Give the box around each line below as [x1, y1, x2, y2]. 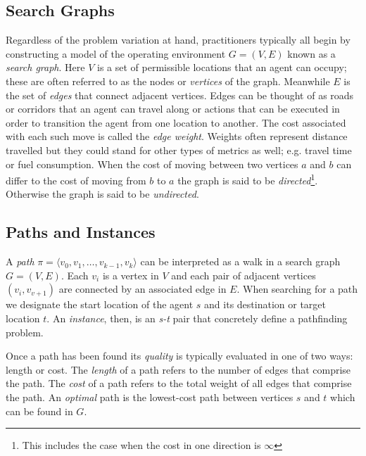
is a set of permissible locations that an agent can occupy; [96, 60, 347, 75]
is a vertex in [102, 267, 159, 282]
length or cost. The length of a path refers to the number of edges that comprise [6, 362, 351, 376]
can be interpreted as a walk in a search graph [140, 254, 341, 269]
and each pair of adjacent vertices [171, 267, 316, 282]
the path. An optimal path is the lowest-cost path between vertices [6, 389, 294, 404]
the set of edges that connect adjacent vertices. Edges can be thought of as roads [6, 87, 354, 102]
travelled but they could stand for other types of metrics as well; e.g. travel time [6, 142, 352, 157]
